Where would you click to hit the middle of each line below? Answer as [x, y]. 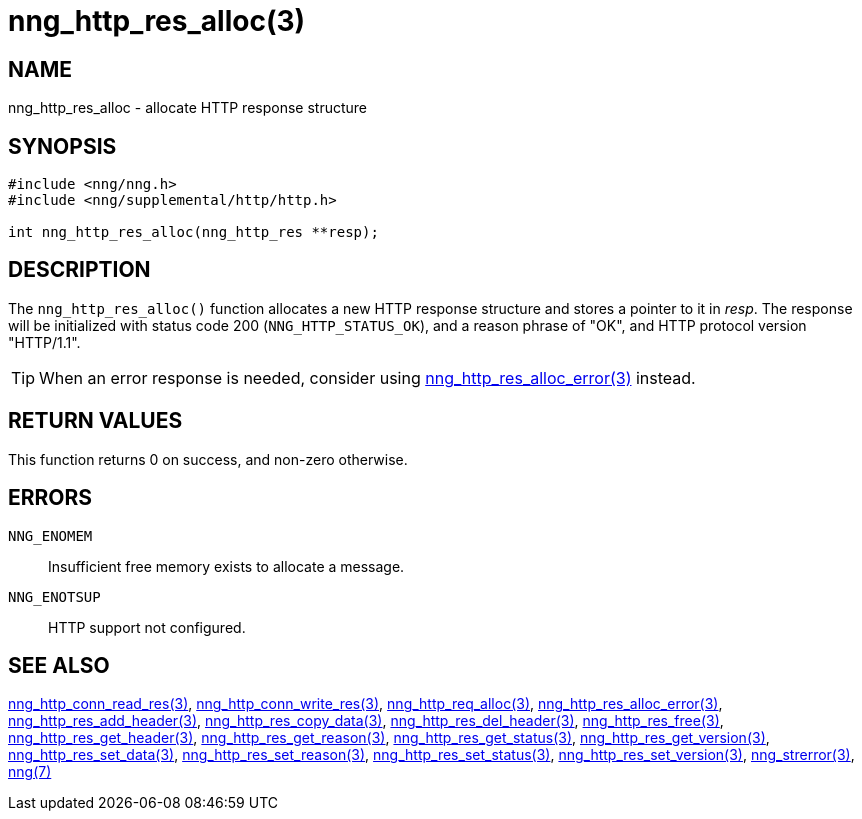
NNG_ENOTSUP [54, 596]
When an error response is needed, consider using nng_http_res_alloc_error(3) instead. [367, 377]
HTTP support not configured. [147, 627]
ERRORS [50, 498]
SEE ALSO [59, 665]
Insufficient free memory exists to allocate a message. [226, 566]
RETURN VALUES [95, 421]
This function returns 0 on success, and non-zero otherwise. [208, 459]
